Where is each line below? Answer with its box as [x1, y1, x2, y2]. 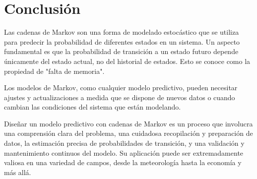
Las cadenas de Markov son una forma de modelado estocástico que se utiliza [4, 27, 239, 37]
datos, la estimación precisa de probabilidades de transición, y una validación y [4, 138, 245, 148]
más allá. [4, 167, 31, 177]
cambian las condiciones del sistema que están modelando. [4, 102, 181, 112]
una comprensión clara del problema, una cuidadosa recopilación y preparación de [4, 128, 253, 138]
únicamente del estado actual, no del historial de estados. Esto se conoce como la [4, 56, 251, 66]
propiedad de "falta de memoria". [4, 65, 105, 76]
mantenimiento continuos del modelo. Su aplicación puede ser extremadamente [4, 147, 244, 158]
